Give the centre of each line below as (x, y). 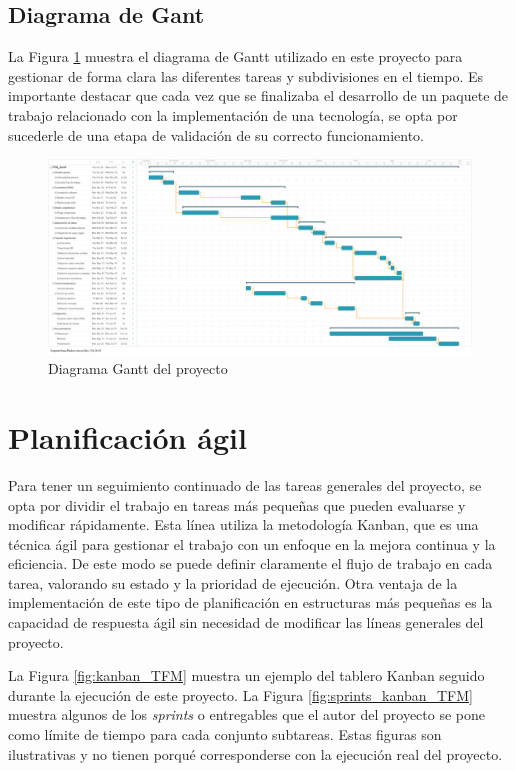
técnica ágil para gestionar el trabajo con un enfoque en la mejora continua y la (252, 543)
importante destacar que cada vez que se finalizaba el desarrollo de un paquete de (258, 95)
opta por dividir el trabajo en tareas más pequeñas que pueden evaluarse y (237, 504)
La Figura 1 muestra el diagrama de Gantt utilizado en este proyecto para (235, 56)
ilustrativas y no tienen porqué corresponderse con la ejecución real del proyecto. (255, 753)
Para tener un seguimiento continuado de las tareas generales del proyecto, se (245, 484)
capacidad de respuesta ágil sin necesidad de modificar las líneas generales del (246, 622)
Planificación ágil (127, 436)
